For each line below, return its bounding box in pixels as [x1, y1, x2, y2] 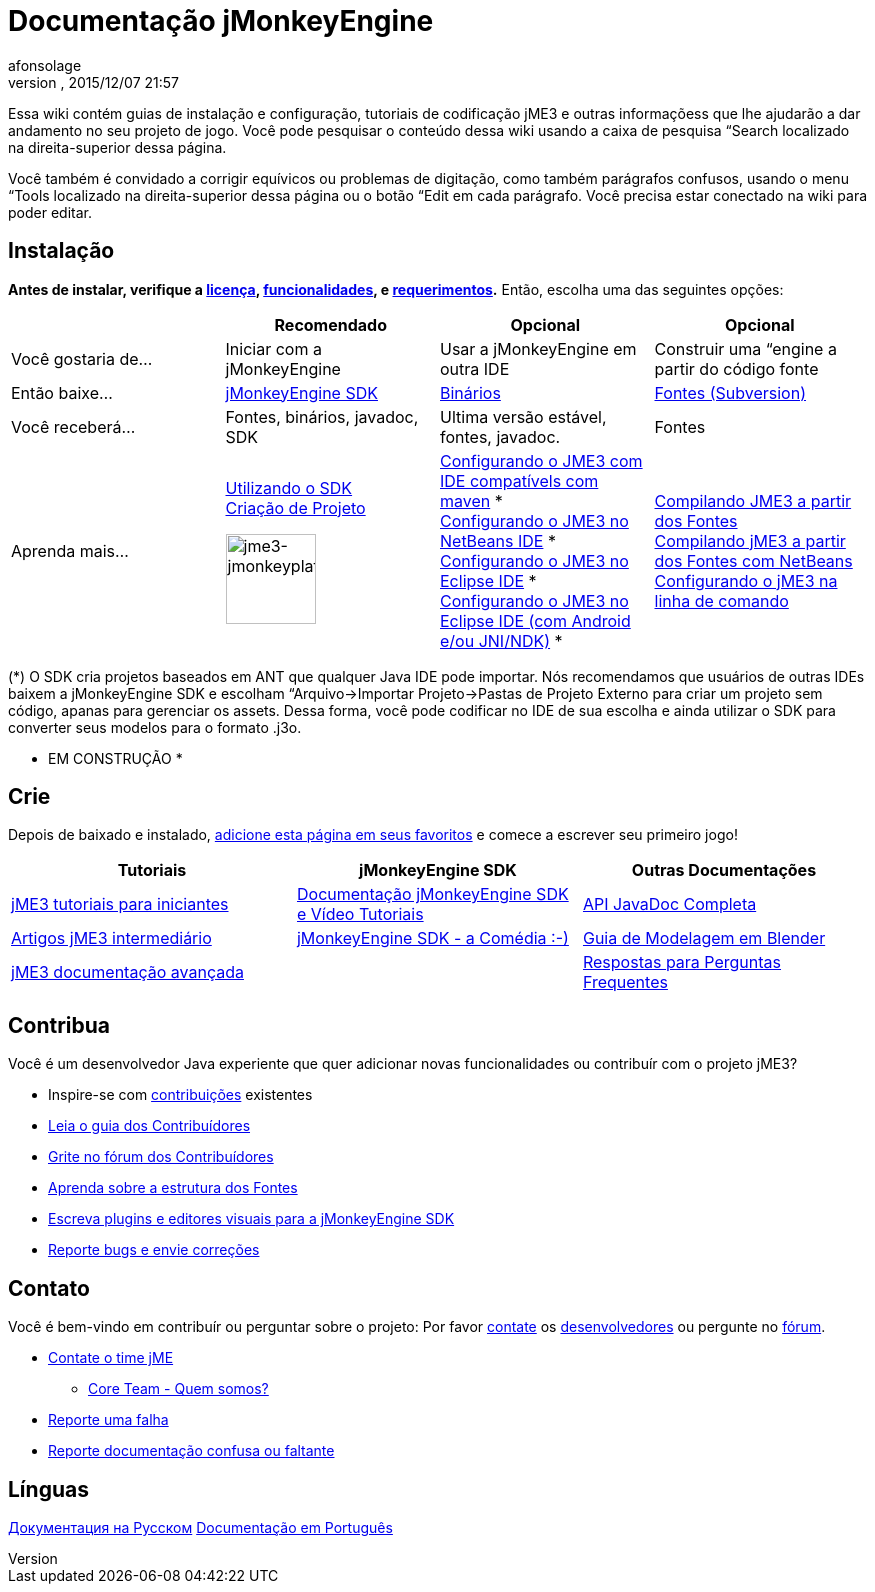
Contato [8, 1275, 90, 1301]
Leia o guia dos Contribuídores [48, 1117, 251, 1135]
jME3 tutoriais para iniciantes [11, 894, 229, 915]
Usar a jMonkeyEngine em [440, 338, 637, 359]
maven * [440, 490, 503, 511]
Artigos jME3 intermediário [11, 928, 212, 949]
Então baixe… [11, 382, 113, 403]
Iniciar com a [225, 338, 322, 359]
